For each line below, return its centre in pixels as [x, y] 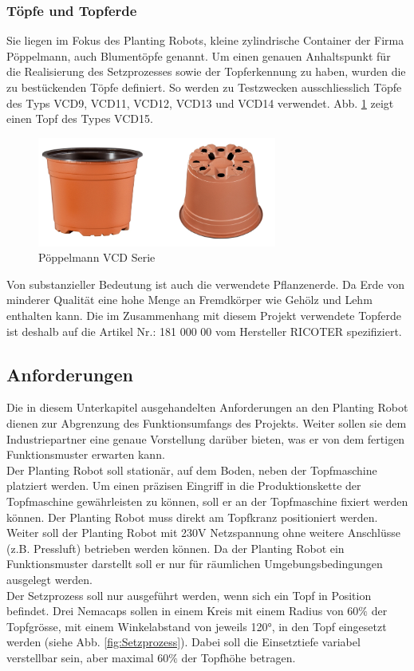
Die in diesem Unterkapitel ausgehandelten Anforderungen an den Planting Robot [207, 407]
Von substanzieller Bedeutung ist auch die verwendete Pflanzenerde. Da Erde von [205, 284]
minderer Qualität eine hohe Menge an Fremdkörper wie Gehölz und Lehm [189, 300]
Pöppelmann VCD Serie [97, 257]
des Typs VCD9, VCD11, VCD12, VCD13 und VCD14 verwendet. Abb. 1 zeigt [200, 103]
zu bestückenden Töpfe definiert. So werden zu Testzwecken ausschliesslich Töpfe [204, 87]
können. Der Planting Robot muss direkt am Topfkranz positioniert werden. [192, 517]
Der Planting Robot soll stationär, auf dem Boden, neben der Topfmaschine [192, 470]
